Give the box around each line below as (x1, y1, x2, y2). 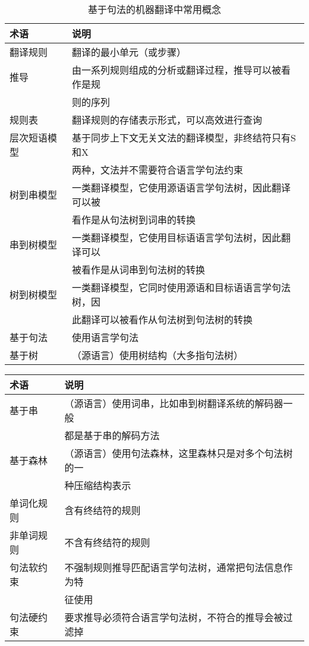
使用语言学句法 (72, 330, 139, 344)
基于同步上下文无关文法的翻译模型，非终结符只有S (72, 131, 297, 144)
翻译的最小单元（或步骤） (72, 45, 187, 59)
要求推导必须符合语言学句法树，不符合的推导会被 (64, 610, 283, 624)
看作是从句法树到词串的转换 (72, 213, 196, 226)
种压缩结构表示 (64, 478, 131, 492)
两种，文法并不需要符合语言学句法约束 (72, 163, 244, 177)
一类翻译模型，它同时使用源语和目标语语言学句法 (72, 281, 291, 294)
